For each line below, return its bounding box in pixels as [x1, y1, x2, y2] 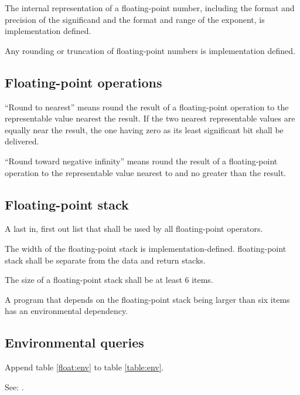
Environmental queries [5, 333, 144, 352]
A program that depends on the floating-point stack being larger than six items [5, 293, 290, 305]
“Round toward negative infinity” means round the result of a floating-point [5, 154, 278, 167]
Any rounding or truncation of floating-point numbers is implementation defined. [5, 44, 295, 56]
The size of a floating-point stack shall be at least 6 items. [5, 274, 213, 286]
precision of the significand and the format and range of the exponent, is [5, 13, 265, 25]
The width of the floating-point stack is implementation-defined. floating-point [5, 242, 287, 254]
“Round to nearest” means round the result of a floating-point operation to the [5, 100, 289, 113]
